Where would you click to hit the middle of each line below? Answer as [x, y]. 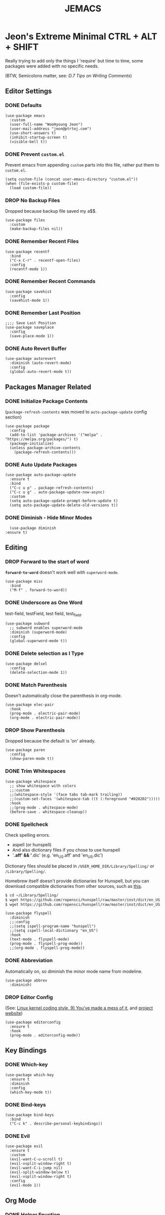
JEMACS [83, 9]
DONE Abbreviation [29, 961]
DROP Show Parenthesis [35, 730]
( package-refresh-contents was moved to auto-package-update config [76, 412]
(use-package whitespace [31, 781]
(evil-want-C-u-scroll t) [36, 1159]
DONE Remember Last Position [43, 313]
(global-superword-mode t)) [39, 641]
